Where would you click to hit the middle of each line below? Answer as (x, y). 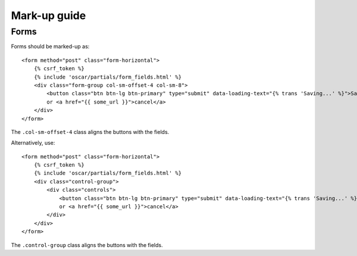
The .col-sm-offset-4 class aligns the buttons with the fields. (90, 132)
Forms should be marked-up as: (50, 46)
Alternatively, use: (33, 143)
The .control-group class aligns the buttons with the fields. (87, 245)
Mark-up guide (48, 15)
